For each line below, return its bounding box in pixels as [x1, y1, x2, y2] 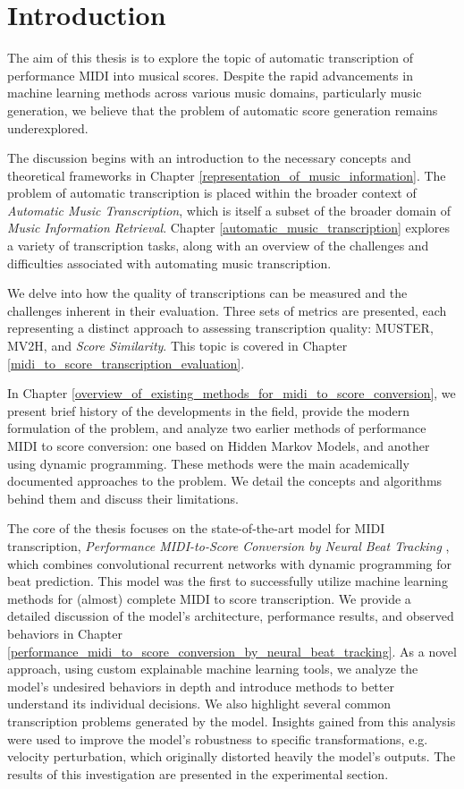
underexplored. [7, 118, 89, 137]
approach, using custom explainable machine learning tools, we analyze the [7, 659, 418, 678]
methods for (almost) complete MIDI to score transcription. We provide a [7, 589, 411, 607]
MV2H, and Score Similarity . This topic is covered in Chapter [7, 336, 348, 355]
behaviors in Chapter [7, 624, 122, 642]
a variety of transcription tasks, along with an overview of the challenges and [7, 236, 429, 255]
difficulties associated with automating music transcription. [7, 253, 332, 272]
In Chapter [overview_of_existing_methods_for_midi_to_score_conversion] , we [7, 384, 456, 403]
